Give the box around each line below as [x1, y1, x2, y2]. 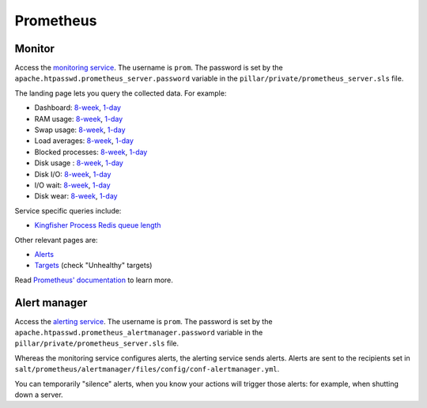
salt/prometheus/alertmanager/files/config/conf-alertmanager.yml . [14, 365, 280, 374]
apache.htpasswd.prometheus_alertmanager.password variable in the [14, 328, 263, 337]
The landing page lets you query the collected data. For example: [14, 88, 227, 98]
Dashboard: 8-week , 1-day [34, 103, 122, 112]
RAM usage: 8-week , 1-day [34, 114, 123, 123]
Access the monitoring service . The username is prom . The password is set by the [14, 63, 284, 73]
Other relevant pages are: [14, 235, 98, 244]
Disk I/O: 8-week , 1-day [34, 169, 111, 179]
